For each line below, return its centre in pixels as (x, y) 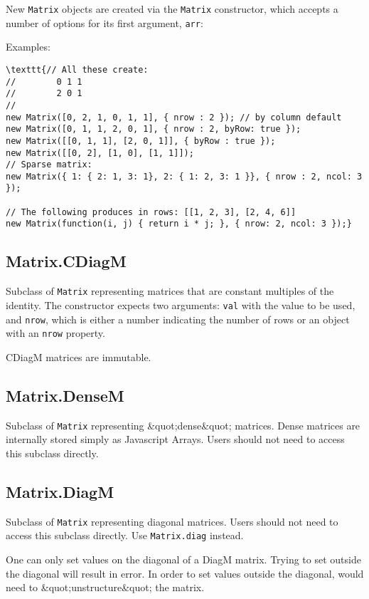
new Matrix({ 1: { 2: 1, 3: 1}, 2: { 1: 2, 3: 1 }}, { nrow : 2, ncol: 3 (184, 176)
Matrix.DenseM (65, 395)
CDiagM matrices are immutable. (79, 356)
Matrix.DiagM (60, 491)
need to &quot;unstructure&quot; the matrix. (105, 587)
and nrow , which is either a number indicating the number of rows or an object (178, 319)
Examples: (28, 47)
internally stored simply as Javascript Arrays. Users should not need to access (175, 439)
